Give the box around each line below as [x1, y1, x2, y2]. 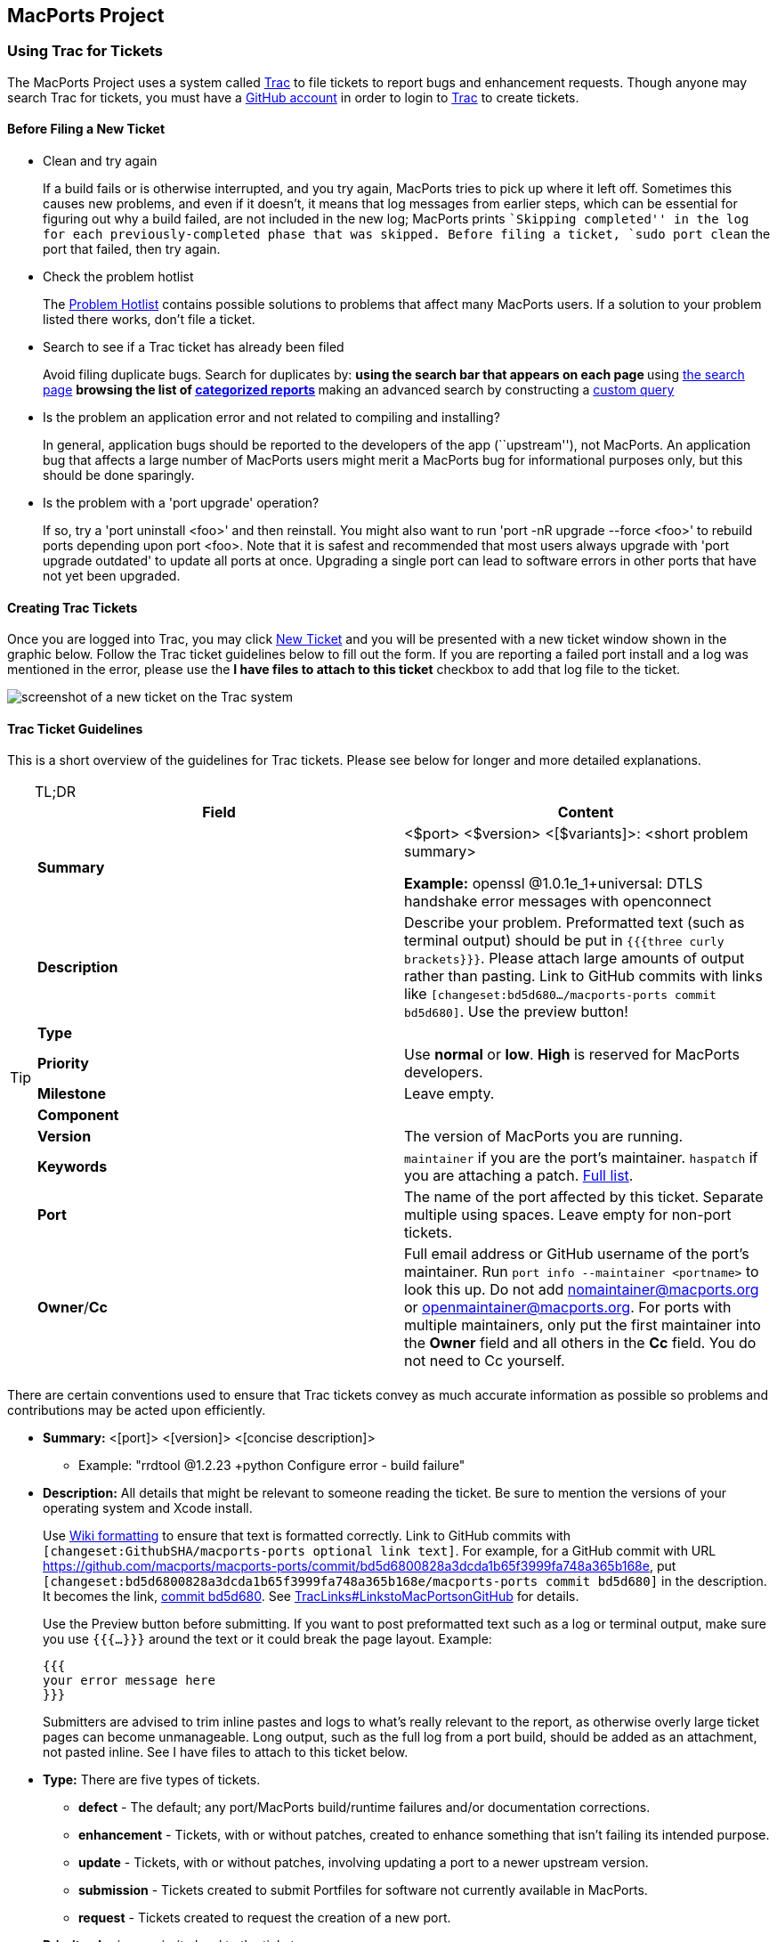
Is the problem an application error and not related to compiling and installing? [43, 410, 500, 426]
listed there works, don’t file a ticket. [43, 312, 255, 328]
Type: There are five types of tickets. [43, 1772, 261, 1788]
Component [37, 1106, 119, 1125]
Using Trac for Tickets [7, 42, 163, 61]
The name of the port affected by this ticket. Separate [404, 1188, 764, 1207]
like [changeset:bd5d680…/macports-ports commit [404, 985, 716, 1004]
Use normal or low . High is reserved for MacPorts [404, 1045, 740, 1064]
